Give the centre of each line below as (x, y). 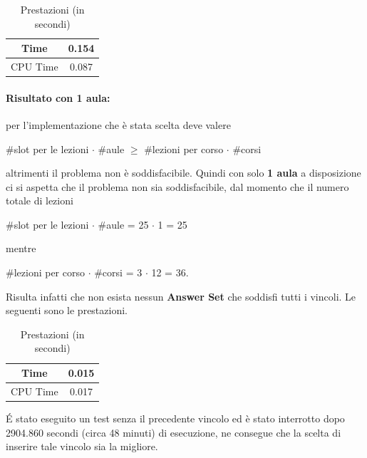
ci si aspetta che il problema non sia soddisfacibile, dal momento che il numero (177, 186)
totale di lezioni (40, 201)
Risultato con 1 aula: (58, 97)
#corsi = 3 (118, 272)
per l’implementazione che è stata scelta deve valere (118, 124)
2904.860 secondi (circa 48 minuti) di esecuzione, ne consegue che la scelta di (174, 432)
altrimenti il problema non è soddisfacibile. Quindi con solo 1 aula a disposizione (183, 173)
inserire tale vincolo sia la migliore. (82, 446)
